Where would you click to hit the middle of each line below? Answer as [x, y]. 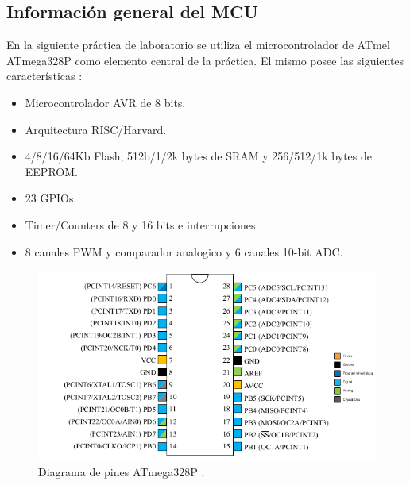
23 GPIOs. [51, 198]
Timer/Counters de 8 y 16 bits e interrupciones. [142, 224]
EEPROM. [51, 171]
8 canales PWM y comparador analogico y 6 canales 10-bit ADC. [184, 251]
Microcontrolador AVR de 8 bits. [105, 102]
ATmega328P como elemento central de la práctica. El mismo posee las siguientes [205, 60]
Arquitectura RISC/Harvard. [96, 129]
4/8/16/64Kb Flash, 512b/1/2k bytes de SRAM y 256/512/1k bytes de [198, 156]
